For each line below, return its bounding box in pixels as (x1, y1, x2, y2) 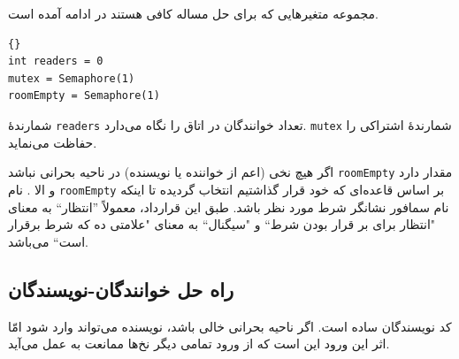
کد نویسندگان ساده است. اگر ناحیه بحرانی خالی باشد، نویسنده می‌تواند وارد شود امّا (8, 317, 452, 335)
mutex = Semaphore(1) (8, 72, 135, 85)
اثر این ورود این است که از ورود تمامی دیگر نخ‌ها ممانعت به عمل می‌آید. (8, 334, 390, 353)
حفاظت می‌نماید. (8, 133, 97, 151)
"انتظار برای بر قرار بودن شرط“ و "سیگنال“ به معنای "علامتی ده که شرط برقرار (8, 215, 436, 233)
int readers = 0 (8, 55, 103, 68)
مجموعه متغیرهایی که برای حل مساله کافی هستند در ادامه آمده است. (8, 4, 379, 22)
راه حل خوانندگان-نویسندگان (8, 275, 234, 302)
